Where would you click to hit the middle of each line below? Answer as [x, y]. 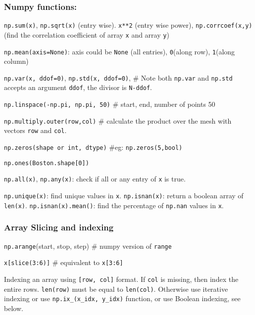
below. [14, 308]
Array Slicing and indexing [59, 227]
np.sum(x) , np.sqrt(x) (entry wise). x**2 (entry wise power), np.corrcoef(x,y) [128, 25]
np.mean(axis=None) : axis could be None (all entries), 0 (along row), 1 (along [120, 51]
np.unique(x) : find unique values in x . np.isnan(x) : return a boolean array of [124, 196]
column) [16, 61]
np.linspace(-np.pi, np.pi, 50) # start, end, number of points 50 [110, 104]
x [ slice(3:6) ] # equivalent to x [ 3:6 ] [64, 262]
